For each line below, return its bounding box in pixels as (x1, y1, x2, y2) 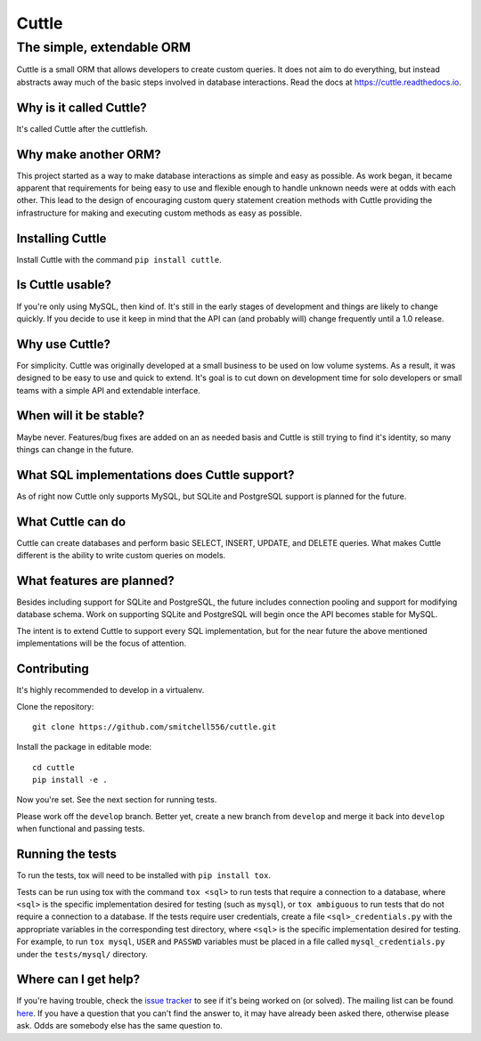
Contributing (16, 662, 89, 677)
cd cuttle (32, 762, 75, 772)
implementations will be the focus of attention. (16, 638, 187, 649)
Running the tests (16, 847, 118, 862)
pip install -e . (32, 775, 108, 785)
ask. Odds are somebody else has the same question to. (16, 1021, 223, 1031)
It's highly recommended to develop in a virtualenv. (16, 685, 205, 695)
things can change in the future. (16, 443, 134, 454)
